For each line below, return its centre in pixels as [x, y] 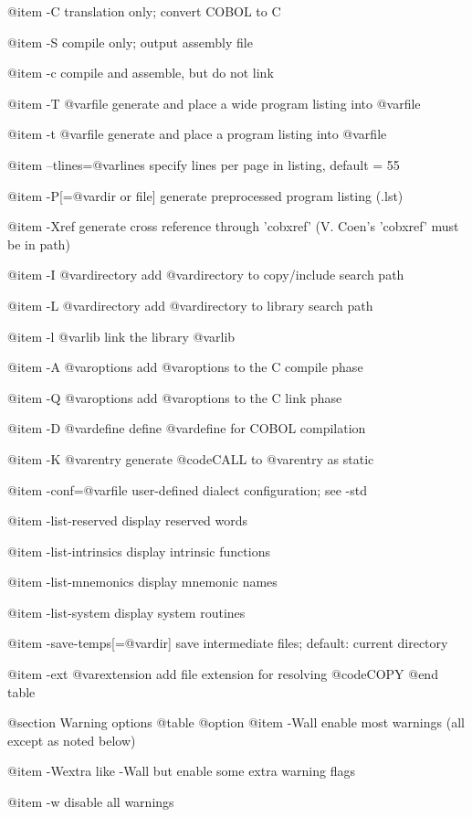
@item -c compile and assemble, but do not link [141, 73]
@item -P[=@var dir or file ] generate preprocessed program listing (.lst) [205, 195]
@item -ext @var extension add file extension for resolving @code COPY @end [223, 674]
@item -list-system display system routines [126, 612]
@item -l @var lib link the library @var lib [121, 336]
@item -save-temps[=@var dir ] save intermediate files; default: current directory [228, 643]
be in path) [39, 244]
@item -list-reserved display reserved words [128, 520]
